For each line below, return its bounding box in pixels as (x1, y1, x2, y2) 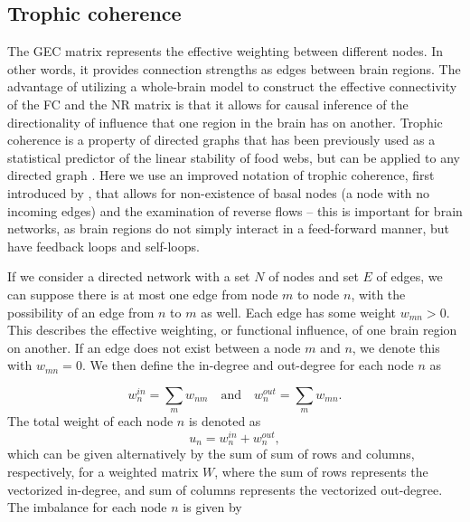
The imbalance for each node (7, 498, 167, 517)
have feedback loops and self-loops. (7, 236, 200, 255)
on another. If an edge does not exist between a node (7, 337, 301, 356)
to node (297, 284, 340, 303)
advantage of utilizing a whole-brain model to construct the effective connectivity (7, 77, 457, 96)
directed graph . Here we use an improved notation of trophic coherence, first (7, 166, 435, 185)
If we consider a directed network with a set (7, 267, 250, 286)
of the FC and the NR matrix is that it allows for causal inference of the (7, 94, 409, 113)
